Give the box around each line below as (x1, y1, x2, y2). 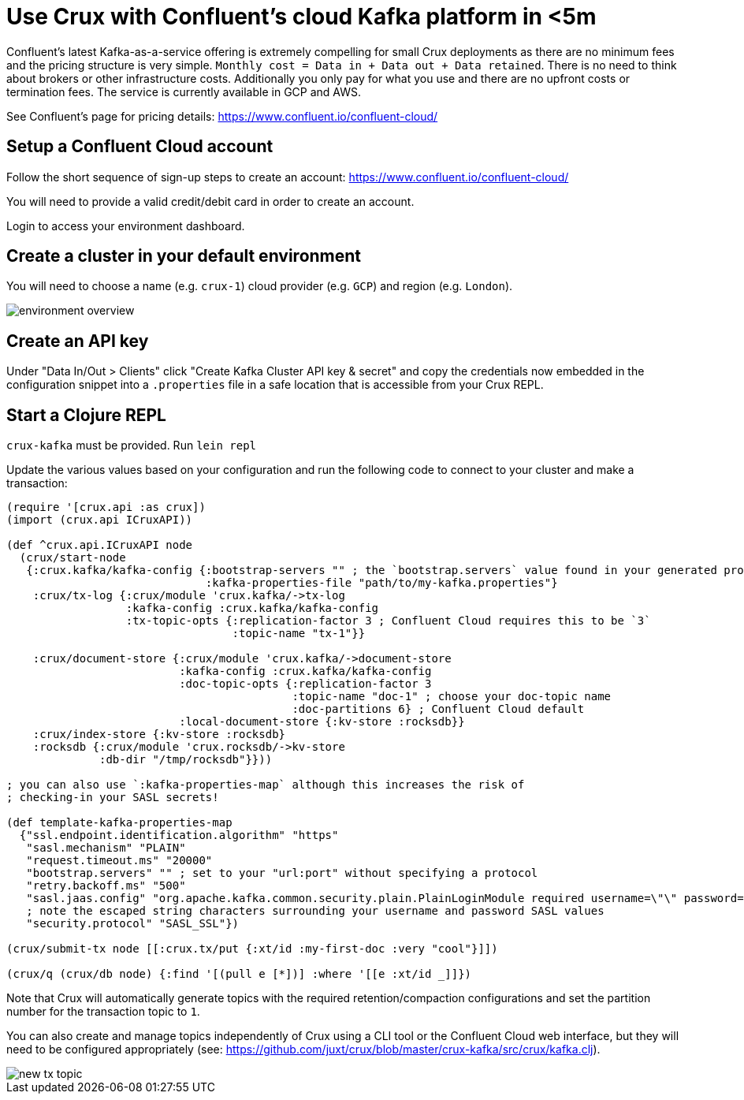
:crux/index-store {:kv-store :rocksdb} (32, 728, 286, 741)
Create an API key (6, 330, 149, 351)
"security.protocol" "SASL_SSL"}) (26, 917, 240, 930)
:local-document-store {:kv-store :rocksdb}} (179, 715, 465, 729)
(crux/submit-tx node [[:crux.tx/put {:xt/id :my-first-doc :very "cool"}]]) (6, 942, 498, 956)
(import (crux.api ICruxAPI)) (6, 513, 193, 527)
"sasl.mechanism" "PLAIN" (26, 841, 186, 855)
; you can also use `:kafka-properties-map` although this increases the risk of (6, 778, 525, 792)
